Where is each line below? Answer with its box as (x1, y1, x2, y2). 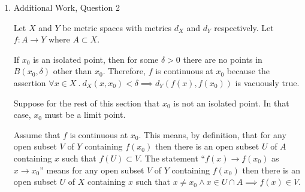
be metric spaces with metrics (62, 21, 172, 33)
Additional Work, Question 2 (13, 1, 120, 13)
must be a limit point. (44, 108, 126, 121)
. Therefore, (102, 65, 146, 77)
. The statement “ (140, 151, 206, 164)
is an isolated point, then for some (33, 53, 159, 65)
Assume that (13, 128, 61, 141)
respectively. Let (214, 21, 274, 33)
